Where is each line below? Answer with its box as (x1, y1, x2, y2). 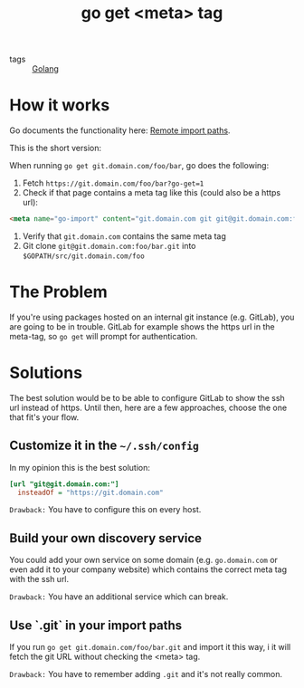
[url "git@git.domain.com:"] (9, 479, 119, 489)
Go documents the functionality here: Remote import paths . (9, 125, 231, 136)
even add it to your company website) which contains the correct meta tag (9, 564, 288, 575)
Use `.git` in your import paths (9, 617, 183, 633)
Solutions (9, 363, 83, 383)
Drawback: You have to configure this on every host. (9, 504, 202, 515)
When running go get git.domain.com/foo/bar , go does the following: (9, 160, 270, 171)
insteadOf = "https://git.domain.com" (17, 488, 165, 497)
